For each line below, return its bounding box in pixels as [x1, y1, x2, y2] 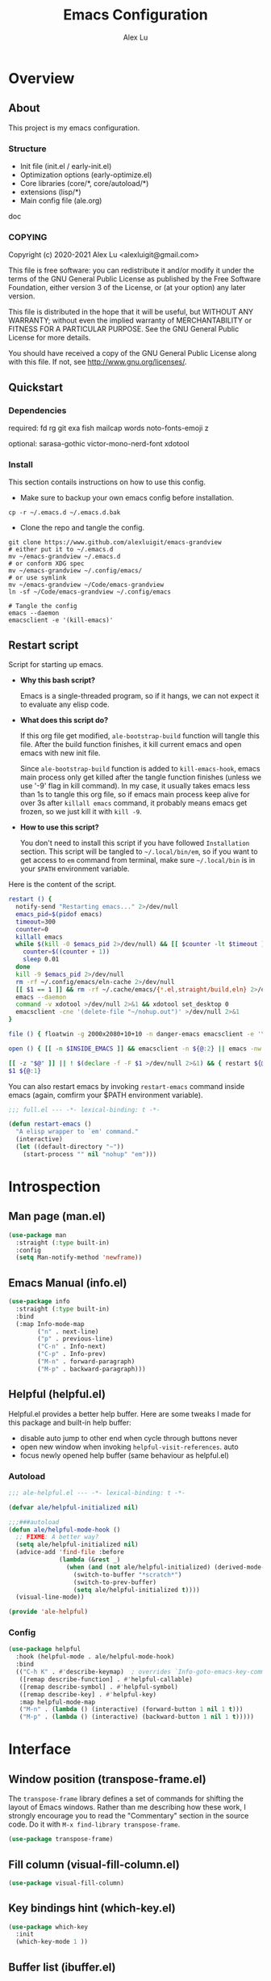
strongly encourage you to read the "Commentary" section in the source [8, 1811, 249, 1821]
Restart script [8, 638, 79, 652]
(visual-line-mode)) [15, 1593, 85, 1602]
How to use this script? [19, 822, 99, 832]
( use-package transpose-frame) [8, 1835, 114, 1844]
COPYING [8, 231, 48, 243]
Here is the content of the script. [8, 880, 117, 889]
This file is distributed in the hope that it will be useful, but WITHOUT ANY [8, 307, 254, 317]
